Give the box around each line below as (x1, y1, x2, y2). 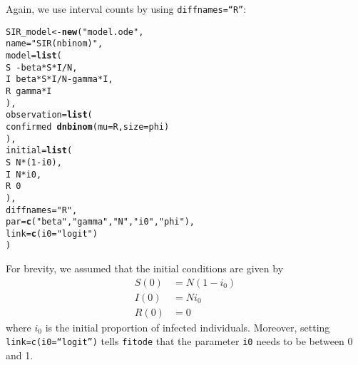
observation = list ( (6, 110, 93, 120)
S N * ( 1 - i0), (6, 157, 62, 168)
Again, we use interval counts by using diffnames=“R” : (6, 1, 247, 16)
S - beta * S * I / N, (6, 62, 78, 73)
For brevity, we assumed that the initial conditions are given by (6, 261, 284, 276)
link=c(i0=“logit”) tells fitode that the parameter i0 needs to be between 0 (6, 334, 353, 349)
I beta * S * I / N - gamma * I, (6, 74, 113, 85)
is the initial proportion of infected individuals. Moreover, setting (45, 319, 330, 334)
